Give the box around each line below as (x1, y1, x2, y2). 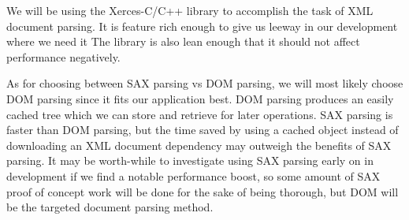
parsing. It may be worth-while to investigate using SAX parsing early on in (6, 152, 374, 169)
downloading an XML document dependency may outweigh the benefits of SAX (6, 136, 392, 153)
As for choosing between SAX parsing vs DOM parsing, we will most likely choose (6, 75, 403, 91)
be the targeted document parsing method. (6, 199, 214, 215)
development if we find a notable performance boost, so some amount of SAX (6, 167, 381, 184)
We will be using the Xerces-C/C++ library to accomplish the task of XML (6, 2, 374, 18)
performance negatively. (6, 48, 121, 65)
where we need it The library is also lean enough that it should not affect (6, 33, 360, 50)
